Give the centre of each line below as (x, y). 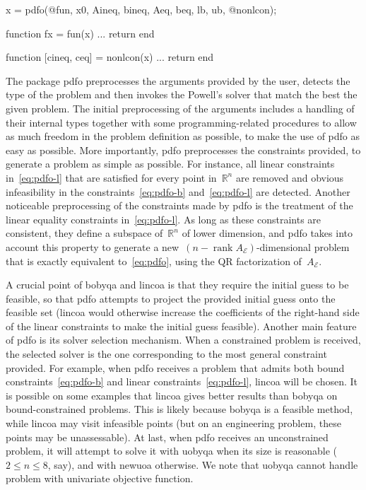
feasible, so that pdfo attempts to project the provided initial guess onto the (171, 298)
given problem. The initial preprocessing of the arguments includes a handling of (180, 108)
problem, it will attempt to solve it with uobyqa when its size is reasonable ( (172, 451)
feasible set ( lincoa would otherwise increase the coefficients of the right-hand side (183, 312)
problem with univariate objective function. (100, 478)
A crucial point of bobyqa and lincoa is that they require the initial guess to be (177, 285)
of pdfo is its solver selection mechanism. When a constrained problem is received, (183, 340)
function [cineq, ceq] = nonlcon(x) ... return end (110, 57)
